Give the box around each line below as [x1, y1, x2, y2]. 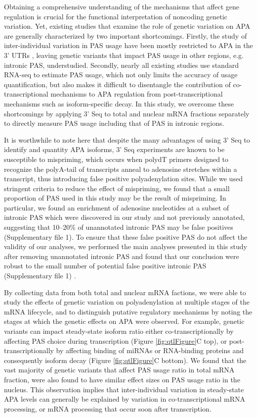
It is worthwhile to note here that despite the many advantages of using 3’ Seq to [4, 134, 250, 145]
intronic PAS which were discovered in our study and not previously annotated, [4, 212, 245, 222]
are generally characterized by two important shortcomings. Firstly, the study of [4, 30, 247, 41]
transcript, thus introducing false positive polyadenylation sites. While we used [4, 173, 243, 184]
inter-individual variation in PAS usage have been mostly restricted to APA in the [4, 40, 253, 51]
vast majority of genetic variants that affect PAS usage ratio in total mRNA [4, 365, 235, 375]
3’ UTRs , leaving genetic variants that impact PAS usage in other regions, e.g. [4, 50, 244, 60]
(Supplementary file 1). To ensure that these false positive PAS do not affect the [4, 231, 248, 242]
